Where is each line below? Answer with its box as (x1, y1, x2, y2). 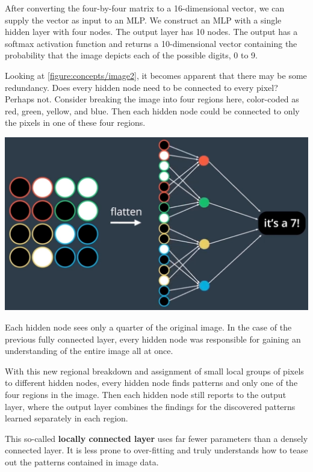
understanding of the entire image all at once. (5, 344, 173, 357)
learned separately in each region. (5, 412, 128, 424)
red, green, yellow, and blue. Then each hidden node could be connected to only (5, 104, 300, 117)
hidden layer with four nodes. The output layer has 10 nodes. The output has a (5, 25, 298, 38)
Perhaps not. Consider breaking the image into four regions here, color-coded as (5, 93, 299, 105)
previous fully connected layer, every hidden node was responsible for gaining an (5, 332, 301, 345)
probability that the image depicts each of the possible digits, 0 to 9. (5, 49, 258, 61)
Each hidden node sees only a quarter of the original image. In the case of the (5, 320, 292, 333)
